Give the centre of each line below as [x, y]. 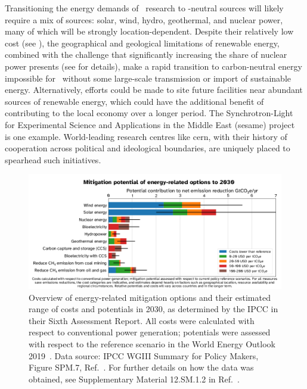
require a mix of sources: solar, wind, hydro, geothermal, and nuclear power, [144, 19]
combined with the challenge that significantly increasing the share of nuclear [146, 55]
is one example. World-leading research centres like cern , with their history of [146, 136]
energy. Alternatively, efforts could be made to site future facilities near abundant [154, 90]
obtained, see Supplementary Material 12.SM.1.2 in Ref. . [134, 379]
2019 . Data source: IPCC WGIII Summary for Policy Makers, [144, 355]
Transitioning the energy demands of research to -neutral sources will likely [144, 8]
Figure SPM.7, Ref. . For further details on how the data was [141, 367]
